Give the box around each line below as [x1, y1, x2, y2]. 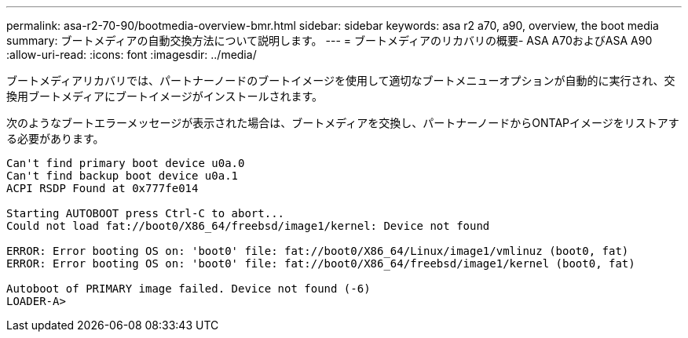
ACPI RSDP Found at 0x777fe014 [6, 182, 199, 194]
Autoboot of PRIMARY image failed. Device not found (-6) [6, 282, 371, 295]
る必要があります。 [6, 132, 104, 145]
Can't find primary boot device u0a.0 [6, 157, 245, 169]
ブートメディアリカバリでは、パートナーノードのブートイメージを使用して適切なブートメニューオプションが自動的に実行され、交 [6, 74, 675, 87]
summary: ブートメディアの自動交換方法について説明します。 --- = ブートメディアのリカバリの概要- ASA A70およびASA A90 [6, 34, 653, 47]
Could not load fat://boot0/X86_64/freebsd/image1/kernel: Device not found [6, 220, 490, 232]
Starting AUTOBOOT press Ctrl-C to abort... [6, 207, 285, 220]
